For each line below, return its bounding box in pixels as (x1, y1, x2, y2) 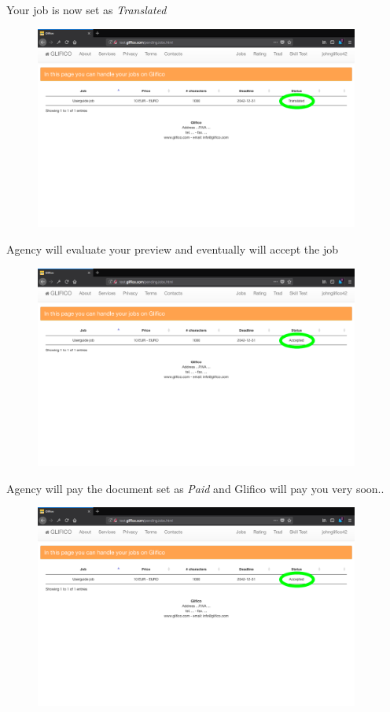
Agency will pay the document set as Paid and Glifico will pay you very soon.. (6, 480, 384, 496)
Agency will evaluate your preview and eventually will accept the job (6, 240, 339, 257)
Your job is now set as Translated (6, 2, 167, 17)
